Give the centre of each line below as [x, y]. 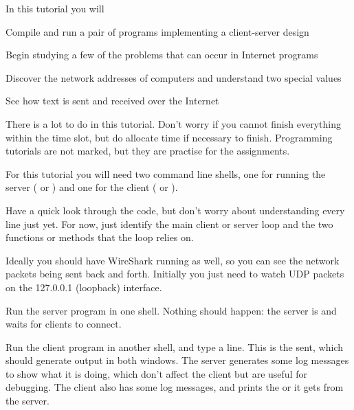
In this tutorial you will [55, 8]
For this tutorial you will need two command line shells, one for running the [166, 173]
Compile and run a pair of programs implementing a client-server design [157, 31]
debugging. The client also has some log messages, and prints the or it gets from [175, 387]
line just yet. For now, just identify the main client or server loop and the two [169, 224]
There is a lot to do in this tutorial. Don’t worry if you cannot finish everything [173, 123]
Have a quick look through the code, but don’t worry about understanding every [175, 210]
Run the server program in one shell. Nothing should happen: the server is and [171, 310]
